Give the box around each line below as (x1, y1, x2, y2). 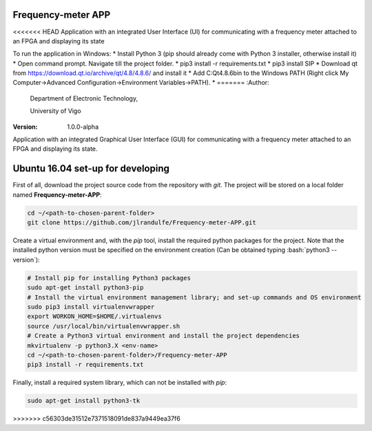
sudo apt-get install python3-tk (27, 397, 141, 405)
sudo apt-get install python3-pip (27, 284, 144, 292)
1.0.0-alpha (67, 123, 99, 131)
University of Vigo (30, 107, 82, 115)
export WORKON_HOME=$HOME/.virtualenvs (27, 313, 162, 320)
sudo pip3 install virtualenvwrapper (27, 303, 155, 311)
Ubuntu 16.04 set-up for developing (12, 162, 170, 175)
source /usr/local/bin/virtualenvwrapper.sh (27, 322, 180, 330)
